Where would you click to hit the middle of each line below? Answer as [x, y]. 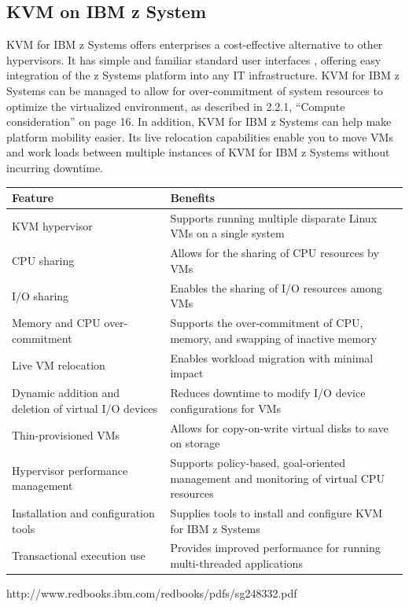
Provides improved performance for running [275, 548]
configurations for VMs [226, 408]
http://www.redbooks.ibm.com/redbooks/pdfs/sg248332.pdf [152, 593]
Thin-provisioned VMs [66, 435]
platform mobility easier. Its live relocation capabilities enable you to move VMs [200, 136]
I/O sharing [41, 295]
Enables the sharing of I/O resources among [276, 287]
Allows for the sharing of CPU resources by [275, 253]
